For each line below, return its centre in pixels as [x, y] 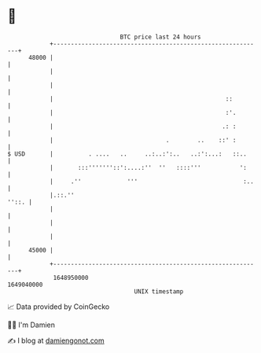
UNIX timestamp [159, 291]
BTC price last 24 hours [160, 37]
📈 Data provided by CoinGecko [59, 307]
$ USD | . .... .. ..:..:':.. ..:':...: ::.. [127, 154]
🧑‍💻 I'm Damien [31, 325]
